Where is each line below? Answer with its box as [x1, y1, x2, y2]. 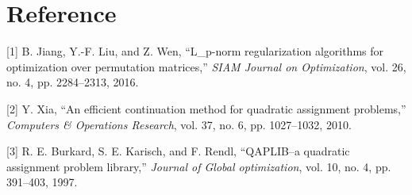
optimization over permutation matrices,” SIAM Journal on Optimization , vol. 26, [6, 58, 406, 75]
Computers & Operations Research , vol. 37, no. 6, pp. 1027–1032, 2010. [6, 116, 352, 132]
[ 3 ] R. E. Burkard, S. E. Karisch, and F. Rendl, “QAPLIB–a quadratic [6, 143, 350, 159]
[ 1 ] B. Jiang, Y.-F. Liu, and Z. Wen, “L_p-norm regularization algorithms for [6, 43, 383, 59]
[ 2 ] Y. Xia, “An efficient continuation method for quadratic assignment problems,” [6, 100, 406, 117]
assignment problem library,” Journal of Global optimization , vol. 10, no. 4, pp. [6, 158, 391, 174]
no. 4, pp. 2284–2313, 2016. [6, 74, 139, 90]
